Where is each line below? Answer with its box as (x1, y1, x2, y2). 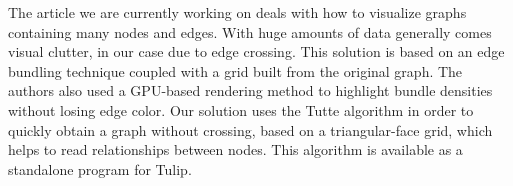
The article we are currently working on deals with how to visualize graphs (8, 2, 467, 22)
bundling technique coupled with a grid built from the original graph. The (8, 60, 463, 81)
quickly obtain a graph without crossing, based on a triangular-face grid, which (8, 119, 493, 140)
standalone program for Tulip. (8, 158, 192, 179)
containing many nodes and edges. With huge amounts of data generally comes (8, 21, 492, 42)
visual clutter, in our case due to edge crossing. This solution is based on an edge (8, 41, 505, 62)
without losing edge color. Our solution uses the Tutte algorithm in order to (8, 99, 474, 120)
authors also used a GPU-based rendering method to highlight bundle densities (8, 80, 493, 101)
